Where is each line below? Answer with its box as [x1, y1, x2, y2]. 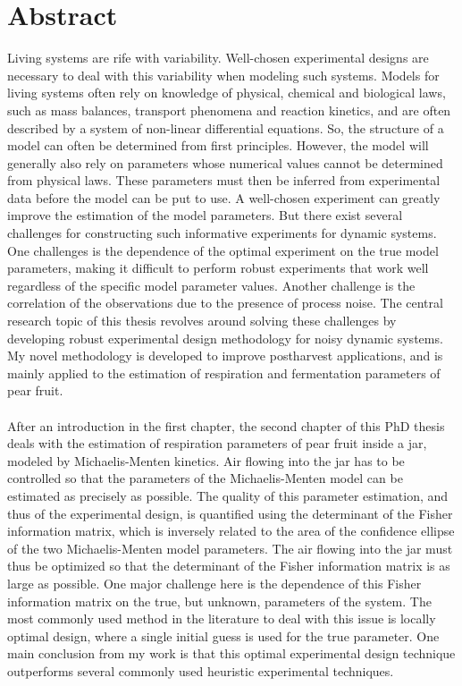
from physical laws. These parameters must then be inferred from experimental [7, 171, 441, 190]
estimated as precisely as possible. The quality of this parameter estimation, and [7, 486, 449, 504]
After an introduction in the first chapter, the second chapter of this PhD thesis [7, 416, 445, 435]
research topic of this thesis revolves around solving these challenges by [7, 311, 397, 330]
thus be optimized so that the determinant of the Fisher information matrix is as [7, 556, 450, 575]
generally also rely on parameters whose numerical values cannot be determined [7, 153, 443, 172]
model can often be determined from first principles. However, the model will [7, 136, 429, 155]
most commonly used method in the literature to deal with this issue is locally [7, 609, 436, 628]
